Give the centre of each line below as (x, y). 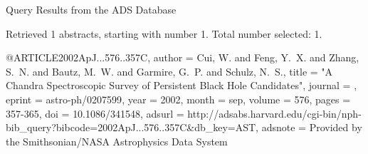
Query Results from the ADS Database (91, 9)
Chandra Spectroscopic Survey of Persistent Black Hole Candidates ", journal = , (182, 85)
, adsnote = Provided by (309, 127)
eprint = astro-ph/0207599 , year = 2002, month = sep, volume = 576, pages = (178, 99)
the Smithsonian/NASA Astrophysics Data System (117, 141)
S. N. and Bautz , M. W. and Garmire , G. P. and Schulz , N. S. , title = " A (169, 71)
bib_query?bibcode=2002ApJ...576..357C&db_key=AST (131, 127)
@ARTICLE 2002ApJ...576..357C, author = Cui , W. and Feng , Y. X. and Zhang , (183, 57)
